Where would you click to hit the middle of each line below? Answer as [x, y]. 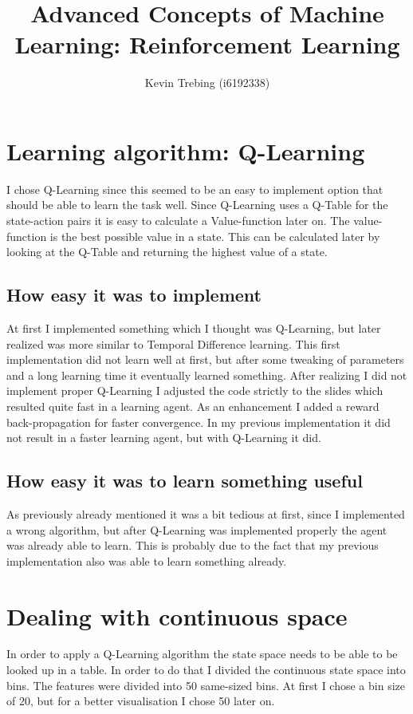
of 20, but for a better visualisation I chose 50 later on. [141, 701]
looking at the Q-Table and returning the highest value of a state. [167, 252]
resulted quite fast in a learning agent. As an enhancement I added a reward [193, 406]
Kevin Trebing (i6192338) [207, 83]
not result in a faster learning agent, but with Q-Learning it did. [164, 438]
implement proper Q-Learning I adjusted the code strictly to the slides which [195, 391]
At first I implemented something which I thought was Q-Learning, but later [194, 328]
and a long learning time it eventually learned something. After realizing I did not [207, 375]
